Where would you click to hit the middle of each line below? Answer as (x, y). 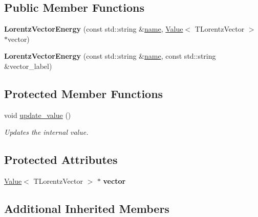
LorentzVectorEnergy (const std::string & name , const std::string (110, 56)
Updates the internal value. (46, 132)
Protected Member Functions (84, 93)
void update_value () (38, 115)
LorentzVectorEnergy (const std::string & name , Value (94, 29)
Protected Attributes (61, 160)
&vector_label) (28, 66)
